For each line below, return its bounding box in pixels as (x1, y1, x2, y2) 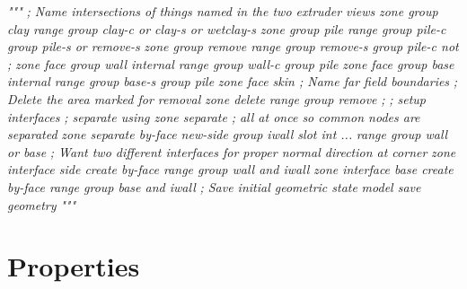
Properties (7, 248, 140, 285)
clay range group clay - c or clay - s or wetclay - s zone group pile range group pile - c (7, 19, 446, 38)
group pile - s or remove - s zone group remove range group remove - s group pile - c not (7, 37, 459, 56)
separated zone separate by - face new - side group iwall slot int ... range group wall (7, 125, 448, 144)
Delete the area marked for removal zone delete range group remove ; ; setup (7, 89, 427, 108)
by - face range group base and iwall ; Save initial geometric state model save (7, 177, 421, 196)
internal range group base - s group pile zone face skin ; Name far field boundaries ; (7, 72, 458, 91)
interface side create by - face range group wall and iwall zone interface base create (7, 160, 454, 179)
